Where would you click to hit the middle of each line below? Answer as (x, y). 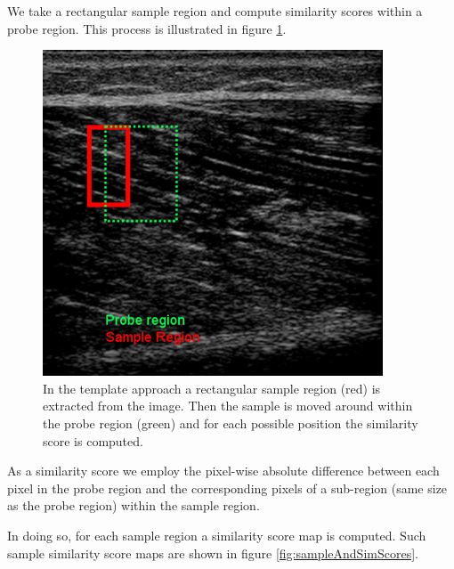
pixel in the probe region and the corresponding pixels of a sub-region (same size (227, 488)
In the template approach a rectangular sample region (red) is (212, 388)
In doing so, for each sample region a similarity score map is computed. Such (217, 535)
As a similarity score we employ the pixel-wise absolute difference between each (223, 471)
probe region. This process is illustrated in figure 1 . (147, 28)
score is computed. (93, 440)
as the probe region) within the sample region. (134, 505)
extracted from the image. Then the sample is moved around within (228, 406)
